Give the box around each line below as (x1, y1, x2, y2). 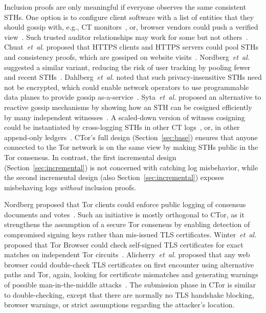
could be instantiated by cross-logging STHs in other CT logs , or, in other (4, 122, 240, 132)
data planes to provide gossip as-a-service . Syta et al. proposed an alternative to (4, 92, 261, 102)
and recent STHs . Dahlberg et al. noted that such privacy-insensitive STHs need (4, 72, 262, 82)
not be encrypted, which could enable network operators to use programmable (4, 81, 249, 92)
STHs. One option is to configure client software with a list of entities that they (4, 11, 254, 22)
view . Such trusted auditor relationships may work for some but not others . (4, 31, 248, 42)
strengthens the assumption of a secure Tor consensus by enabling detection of (4, 219, 250, 230)
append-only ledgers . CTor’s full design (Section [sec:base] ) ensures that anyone (4, 131, 258, 142)
